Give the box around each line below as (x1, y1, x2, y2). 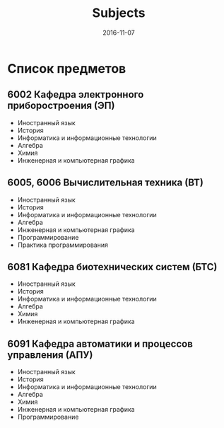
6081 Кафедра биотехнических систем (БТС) (7, 260, 218, 273)
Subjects (92, 5, 146, 21)
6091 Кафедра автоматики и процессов (7, 337, 193, 349)
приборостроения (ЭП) (7, 100, 115, 112)
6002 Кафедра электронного (7, 88, 144, 100)
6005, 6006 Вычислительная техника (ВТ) (7, 177, 204, 189)
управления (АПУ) (7, 349, 93, 361)
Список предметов (7, 60, 126, 76)
